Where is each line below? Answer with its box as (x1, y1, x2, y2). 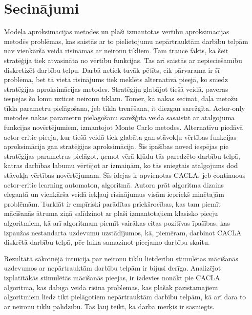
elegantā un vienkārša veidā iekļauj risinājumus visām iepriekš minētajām (4, 189, 224, 199)
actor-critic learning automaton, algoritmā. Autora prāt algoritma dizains (4, 179, 224, 189)
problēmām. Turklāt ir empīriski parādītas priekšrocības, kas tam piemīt (4, 198, 221, 209)
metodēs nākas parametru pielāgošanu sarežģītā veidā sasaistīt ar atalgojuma (4, 112, 235, 123)
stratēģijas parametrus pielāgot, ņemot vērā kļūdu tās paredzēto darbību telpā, (4, 150, 240, 161)
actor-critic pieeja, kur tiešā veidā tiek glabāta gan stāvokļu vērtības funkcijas (4, 131, 237, 142)
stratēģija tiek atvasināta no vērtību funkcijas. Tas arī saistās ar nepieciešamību (4, 55, 242, 65)
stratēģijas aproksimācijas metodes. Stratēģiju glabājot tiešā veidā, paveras (4, 84, 228, 94)
